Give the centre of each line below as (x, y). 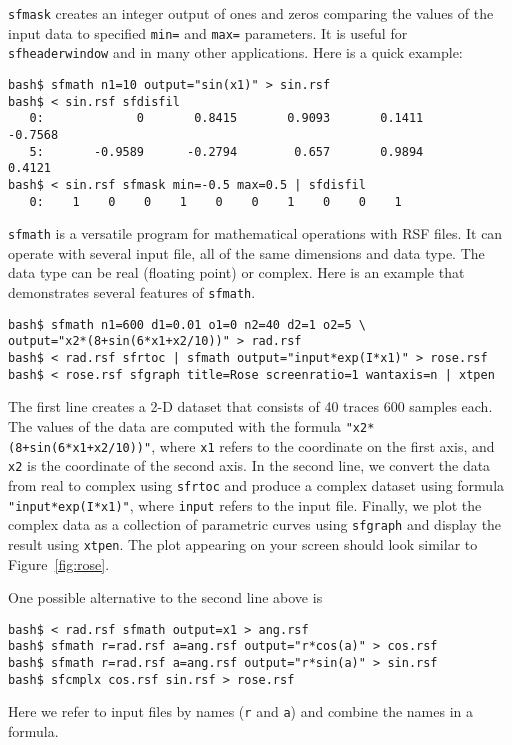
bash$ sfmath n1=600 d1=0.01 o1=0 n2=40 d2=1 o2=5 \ (187, 324)
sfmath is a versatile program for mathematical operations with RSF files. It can (255, 233)
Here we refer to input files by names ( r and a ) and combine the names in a (240, 711)
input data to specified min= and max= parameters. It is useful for (208, 32)
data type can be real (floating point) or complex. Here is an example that (236, 272)
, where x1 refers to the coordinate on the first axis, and (323, 445)
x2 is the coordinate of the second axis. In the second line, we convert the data (249, 465)
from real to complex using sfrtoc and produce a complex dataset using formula (256, 484)
